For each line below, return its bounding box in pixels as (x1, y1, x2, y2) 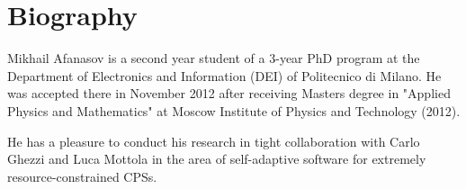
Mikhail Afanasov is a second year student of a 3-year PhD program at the (7, 49, 420, 67)
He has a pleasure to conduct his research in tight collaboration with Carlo (7, 131, 420, 150)
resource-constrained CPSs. (7, 166, 157, 185)
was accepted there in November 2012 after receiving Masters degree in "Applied (7, 84, 451, 103)
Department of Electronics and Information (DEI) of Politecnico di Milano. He (7, 66, 442, 85)
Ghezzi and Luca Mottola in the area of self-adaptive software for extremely (7, 149, 426, 168)
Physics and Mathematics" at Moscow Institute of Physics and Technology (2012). (7, 101, 461, 120)
